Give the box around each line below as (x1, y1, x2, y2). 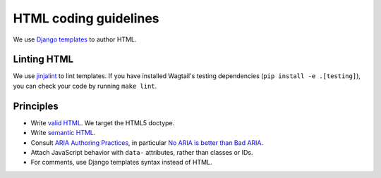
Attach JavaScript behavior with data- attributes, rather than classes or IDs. (30, 148, 253, 156)
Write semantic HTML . (30, 129, 96, 137)
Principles (13, 100, 59, 112)
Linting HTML (13, 53, 74, 65)
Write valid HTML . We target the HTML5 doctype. (30, 118, 175, 127)
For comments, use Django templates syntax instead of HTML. (30, 158, 212, 167)
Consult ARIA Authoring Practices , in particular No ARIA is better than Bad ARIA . (30, 138, 264, 147)
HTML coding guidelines (13, 11, 159, 26)
